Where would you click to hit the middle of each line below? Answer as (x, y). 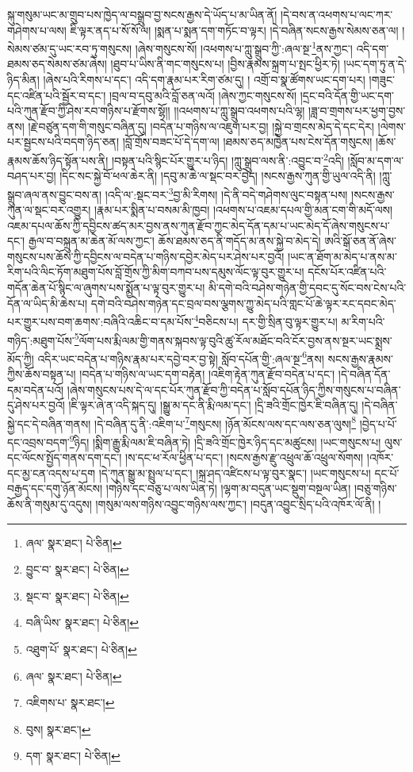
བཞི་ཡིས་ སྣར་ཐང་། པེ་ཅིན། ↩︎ (82, 622)
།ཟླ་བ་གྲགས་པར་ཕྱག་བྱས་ (357, 111)
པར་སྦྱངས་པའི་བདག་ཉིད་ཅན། (63, 142)
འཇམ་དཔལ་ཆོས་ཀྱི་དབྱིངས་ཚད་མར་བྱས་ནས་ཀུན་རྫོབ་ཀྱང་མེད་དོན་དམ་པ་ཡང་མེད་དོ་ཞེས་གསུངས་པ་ (199, 225)
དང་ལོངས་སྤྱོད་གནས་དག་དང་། (65, 457)
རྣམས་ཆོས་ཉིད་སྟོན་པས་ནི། (58, 160)
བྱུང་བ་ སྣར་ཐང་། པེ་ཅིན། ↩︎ (77, 569)
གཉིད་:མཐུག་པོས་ (41, 340)
